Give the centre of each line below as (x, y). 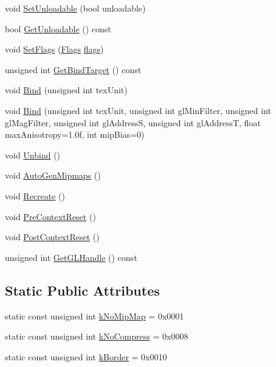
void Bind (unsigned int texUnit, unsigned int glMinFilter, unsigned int (138, 110)
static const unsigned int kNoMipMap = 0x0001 (95, 315)
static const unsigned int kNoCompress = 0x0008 (97, 336)
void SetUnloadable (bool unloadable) (75, 8)
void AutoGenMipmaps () (53, 175)
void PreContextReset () (50, 216)
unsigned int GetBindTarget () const (73, 69)
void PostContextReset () (52, 237)
